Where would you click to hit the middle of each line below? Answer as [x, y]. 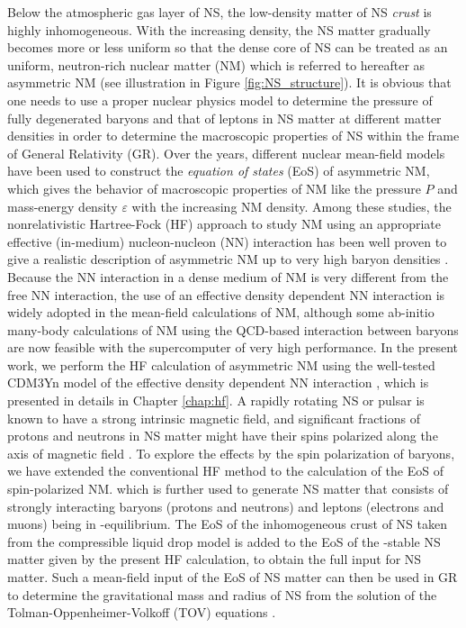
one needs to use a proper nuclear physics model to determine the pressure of [220, 100]
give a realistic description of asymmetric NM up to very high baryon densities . [228, 259]
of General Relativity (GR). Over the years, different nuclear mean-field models [226, 153]
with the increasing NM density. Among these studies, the [291, 206]
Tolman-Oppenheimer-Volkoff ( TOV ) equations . [142, 612]
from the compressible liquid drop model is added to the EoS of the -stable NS [224, 541]
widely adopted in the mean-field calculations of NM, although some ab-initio [221, 312]
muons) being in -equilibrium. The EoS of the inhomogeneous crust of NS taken [227, 524]
